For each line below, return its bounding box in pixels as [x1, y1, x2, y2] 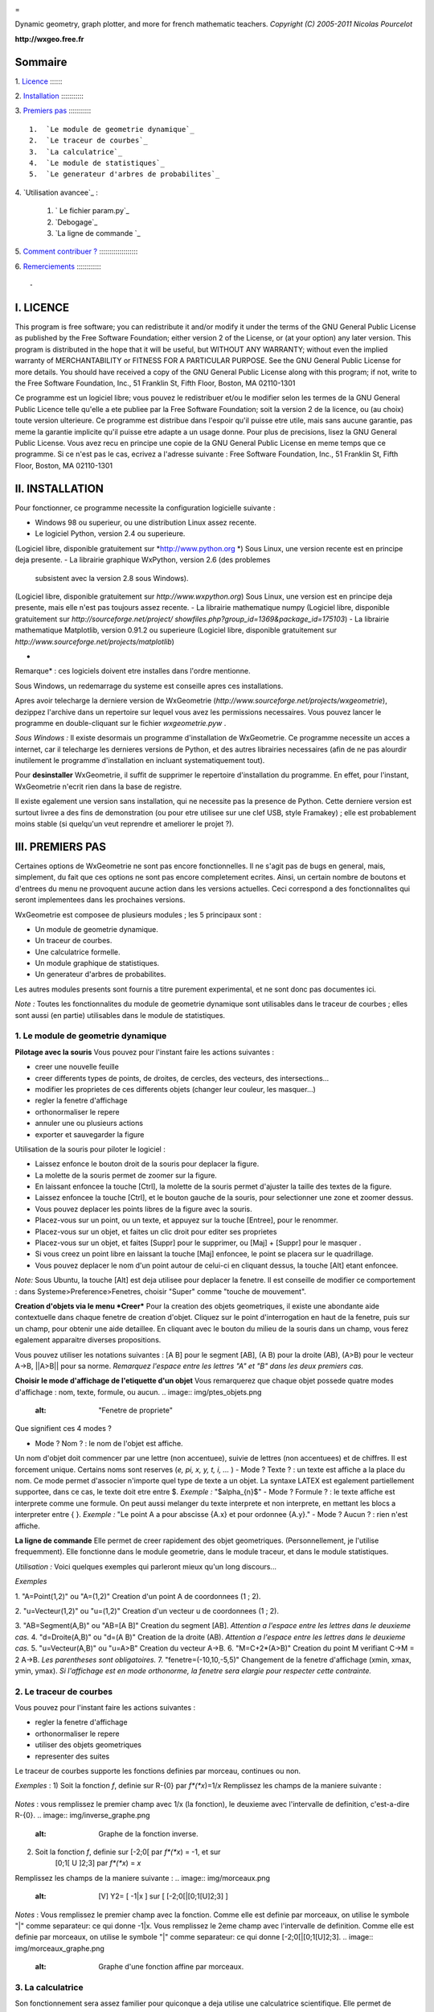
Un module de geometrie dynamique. [35, 924, 158, 934]
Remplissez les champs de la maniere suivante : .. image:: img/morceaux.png [14, 1873, 271, 1882]
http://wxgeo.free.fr [14, 34, 84, 43]
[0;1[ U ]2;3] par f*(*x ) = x [55, 1858, 141, 1868]
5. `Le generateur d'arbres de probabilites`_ [29, 170, 220, 179]
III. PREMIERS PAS [14, 839, 106, 853]
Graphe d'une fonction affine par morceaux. [98, 1962, 244, 1972]
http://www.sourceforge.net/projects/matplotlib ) [14, 637, 174, 646]
